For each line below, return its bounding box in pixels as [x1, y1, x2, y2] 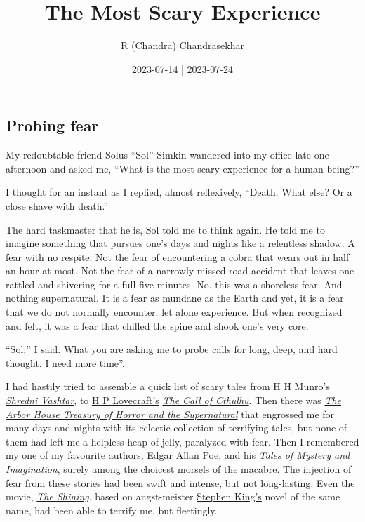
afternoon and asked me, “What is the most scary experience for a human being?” [6, 161, 359, 175]
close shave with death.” [6, 198, 108, 213]
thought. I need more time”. [6, 355, 125, 370]
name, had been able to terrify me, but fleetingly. [6, 502, 218, 517]
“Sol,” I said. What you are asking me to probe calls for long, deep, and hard [6, 342, 338, 356]
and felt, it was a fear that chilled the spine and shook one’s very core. [6, 318, 309, 333]
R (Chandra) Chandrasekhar [121, 38, 244, 53]
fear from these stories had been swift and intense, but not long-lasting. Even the [6, 475, 355, 490]
